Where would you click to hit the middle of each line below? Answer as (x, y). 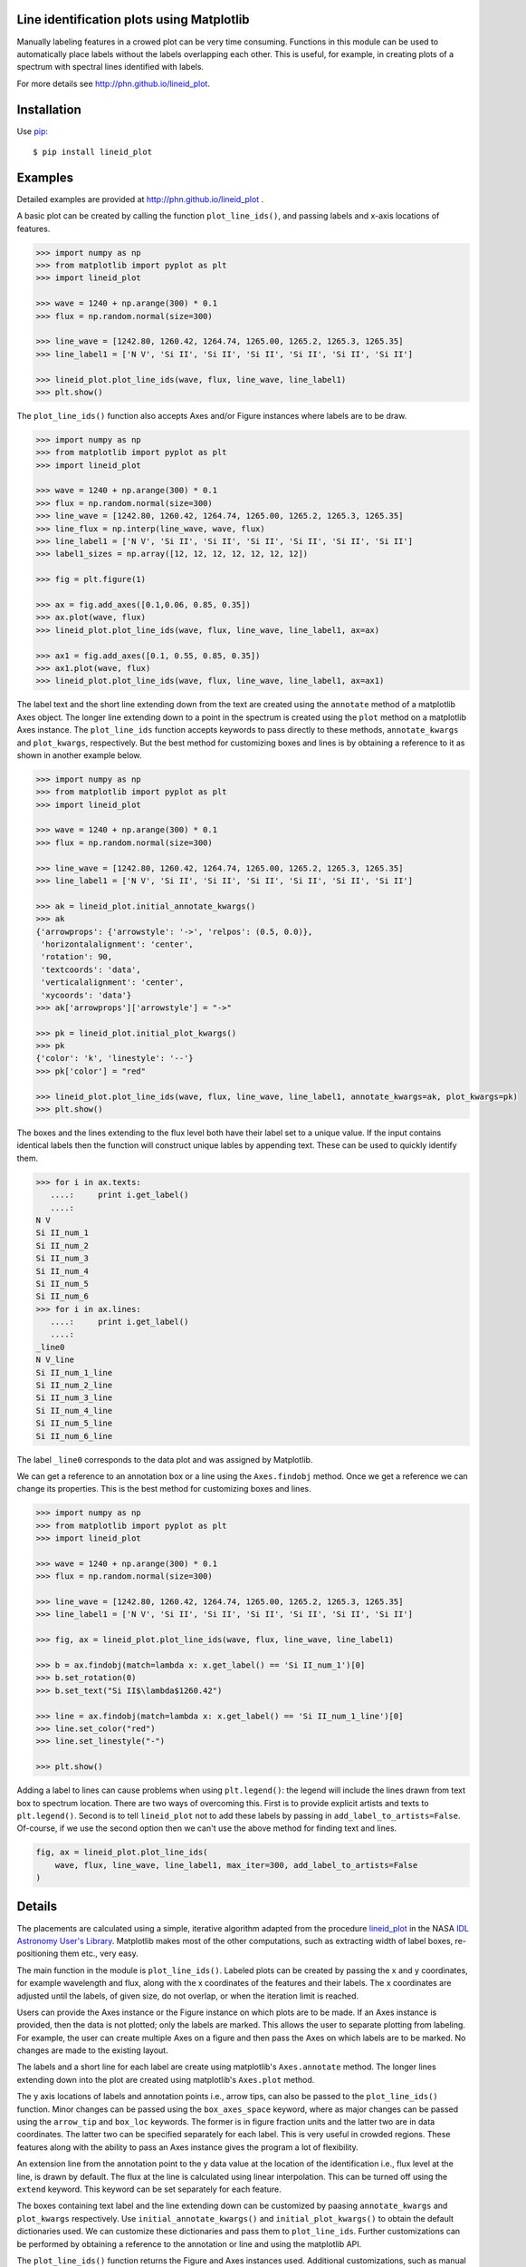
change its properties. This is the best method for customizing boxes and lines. (164, 1489)
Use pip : (33, 131)
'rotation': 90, (77, 957)
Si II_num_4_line (74, 1411)
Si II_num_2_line (74, 1386)
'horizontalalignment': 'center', (117, 944)
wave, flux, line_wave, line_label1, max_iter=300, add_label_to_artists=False (236, 1865)
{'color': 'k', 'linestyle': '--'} (115, 1058)
